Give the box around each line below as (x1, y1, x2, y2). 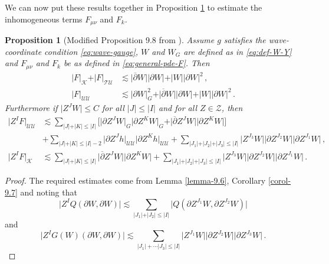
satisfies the (223, 34, 266, 46)
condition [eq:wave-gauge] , (44, 45, 138, 57)
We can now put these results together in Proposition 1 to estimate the (5, 1, 262, 13)
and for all (159, 102, 197, 114)
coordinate (5, 45, 42, 57)
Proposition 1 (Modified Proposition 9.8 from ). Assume (5, 34, 215, 46)
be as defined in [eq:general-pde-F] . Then (63, 57, 210, 69)
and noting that (20, 185, 77, 198)
